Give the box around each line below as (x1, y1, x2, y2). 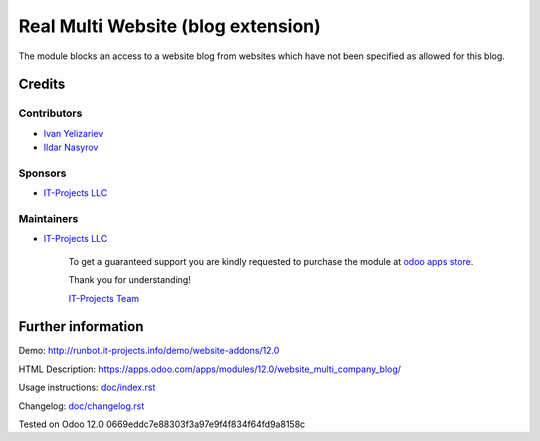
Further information (18, 318, 144, 335)
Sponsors (18, 166, 67, 180)
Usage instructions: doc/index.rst (18, 381, 156, 394)
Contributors (18, 106, 83, 120)
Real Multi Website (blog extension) (18, 15, 322, 37)
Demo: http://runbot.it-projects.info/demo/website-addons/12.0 (18, 345, 280, 357)
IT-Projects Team (68, 292, 140, 304)
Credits (18, 76, 66, 93)
